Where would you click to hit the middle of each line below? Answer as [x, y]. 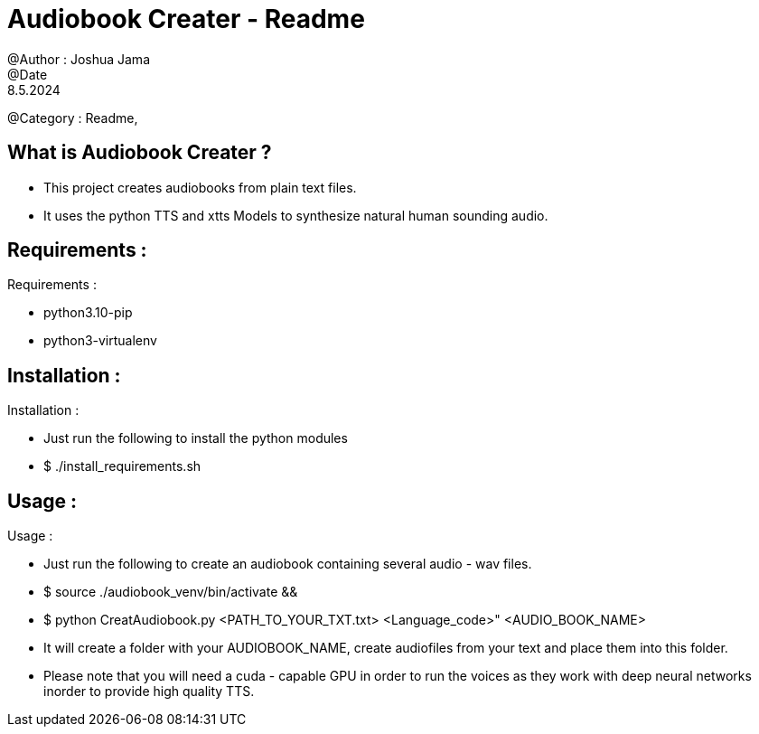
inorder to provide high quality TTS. [149, 692]
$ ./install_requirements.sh [122, 466]
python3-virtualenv [100, 341]
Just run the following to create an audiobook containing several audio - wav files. [288, 564]
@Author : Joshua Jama [79, 59]
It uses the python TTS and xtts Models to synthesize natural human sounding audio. [296, 215]
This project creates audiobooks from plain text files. [200, 187]
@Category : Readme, [73, 118]
